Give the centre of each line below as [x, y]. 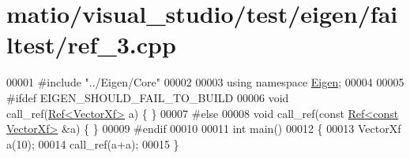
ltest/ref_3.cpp [91, 44]
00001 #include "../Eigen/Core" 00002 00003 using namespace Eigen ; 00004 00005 [205, 82]
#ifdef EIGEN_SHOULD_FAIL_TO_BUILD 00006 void [148, 97]
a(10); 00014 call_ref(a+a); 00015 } [93, 143]
